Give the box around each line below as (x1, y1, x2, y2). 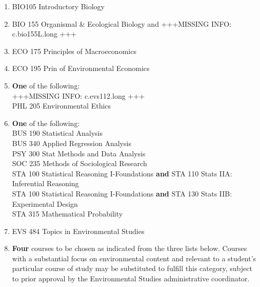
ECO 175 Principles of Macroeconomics (12, 45, 136, 56)
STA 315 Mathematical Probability (12, 208, 123, 219)
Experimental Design (12, 198, 78, 209)
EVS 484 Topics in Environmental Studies (12, 225, 145, 236)
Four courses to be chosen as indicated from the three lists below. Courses (12, 243, 247, 254)
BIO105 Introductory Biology (12, 1, 105, 11)
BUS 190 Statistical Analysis (12, 128, 103, 138)
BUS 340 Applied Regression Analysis (12, 137, 131, 148)
